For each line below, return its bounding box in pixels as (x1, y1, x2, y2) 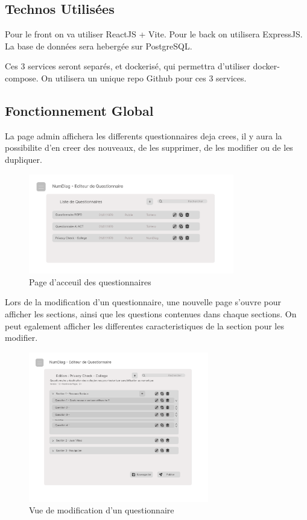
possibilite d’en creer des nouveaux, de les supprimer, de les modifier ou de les (5, 141, 293, 154)
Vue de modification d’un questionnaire (29, 504, 174, 516)
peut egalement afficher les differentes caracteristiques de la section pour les (5, 319, 284, 332)
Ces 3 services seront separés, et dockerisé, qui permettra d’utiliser (5, 60, 250, 72)
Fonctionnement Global (5, 101, 154, 119)
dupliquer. (5, 153, 42, 165)
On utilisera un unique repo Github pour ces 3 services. (41, 71, 247, 84)
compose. (5, 71, 39, 84)
